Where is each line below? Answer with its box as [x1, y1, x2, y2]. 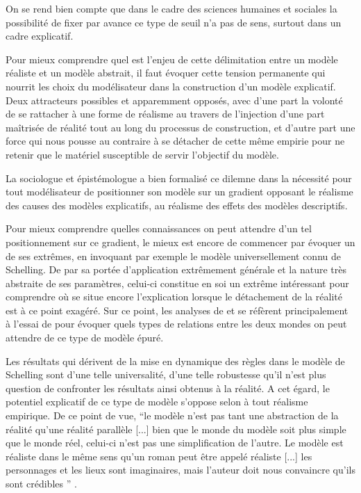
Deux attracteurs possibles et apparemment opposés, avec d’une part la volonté [6, 92, 343, 107]
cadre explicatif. [6, 29, 74, 43]
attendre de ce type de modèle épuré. [6, 330, 164, 345]
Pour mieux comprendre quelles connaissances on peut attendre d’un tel [6, 221, 312, 236]
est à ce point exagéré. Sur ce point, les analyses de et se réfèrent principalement [6, 302, 349, 317]
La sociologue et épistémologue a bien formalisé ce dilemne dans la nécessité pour [6, 170, 352, 185]
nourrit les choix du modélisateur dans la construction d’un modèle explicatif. [6, 79, 336, 93]
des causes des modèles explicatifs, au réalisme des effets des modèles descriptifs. [6, 197, 348, 212]
